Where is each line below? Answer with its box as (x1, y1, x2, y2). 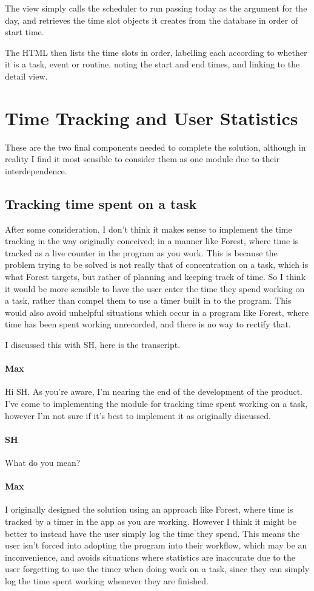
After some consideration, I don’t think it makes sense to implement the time (5, 222, 292, 235)
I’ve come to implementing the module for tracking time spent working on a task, (5, 397, 308, 409)
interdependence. (5, 164, 67, 177)
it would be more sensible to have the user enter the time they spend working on (5, 282, 305, 295)
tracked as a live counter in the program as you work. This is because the (5, 246, 278, 259)
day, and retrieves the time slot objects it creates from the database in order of (5, 13, 298, 26)
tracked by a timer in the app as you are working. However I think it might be (5, 514, 296, 527)
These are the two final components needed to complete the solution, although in (5, 140, 306, 153)
